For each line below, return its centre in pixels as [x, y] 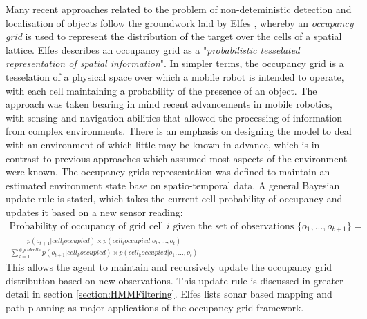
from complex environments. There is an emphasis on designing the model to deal [179, 131]
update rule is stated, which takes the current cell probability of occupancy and [174, 199]
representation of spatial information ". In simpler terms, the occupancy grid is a [175, 63]
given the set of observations [234, 226]
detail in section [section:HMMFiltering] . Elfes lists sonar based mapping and [169, 294]
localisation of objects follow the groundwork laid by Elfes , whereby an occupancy [180, 22]
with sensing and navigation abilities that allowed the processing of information [174, 117]
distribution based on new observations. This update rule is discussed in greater [175, 280]
